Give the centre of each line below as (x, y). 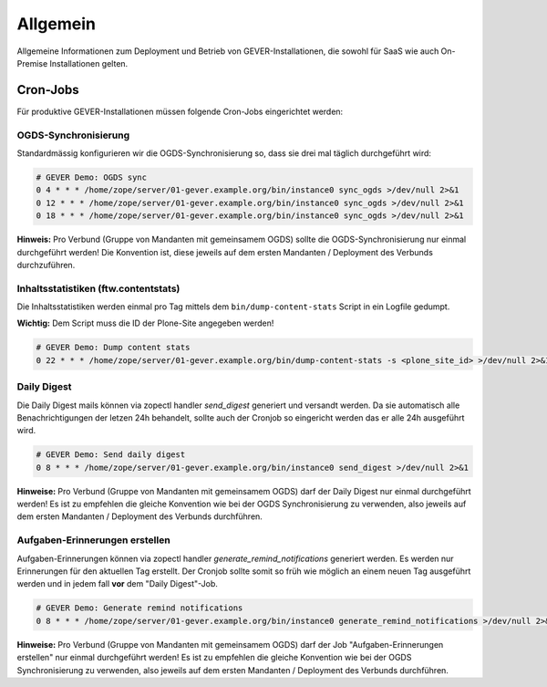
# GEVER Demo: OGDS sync (92, 177)
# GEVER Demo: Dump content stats (113, 348)
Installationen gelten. (89, 63)
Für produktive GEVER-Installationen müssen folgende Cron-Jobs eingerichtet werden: (180, 111)
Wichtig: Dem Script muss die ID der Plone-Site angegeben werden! (145, 323)
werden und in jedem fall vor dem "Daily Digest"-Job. (118, 584)
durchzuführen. (46, 265)
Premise (32, 63)
